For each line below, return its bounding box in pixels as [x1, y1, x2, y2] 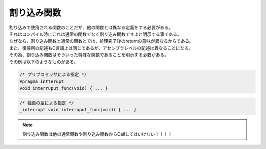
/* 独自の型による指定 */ [19, 100, 74, 105]
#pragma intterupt [19, 78, 64, 84]
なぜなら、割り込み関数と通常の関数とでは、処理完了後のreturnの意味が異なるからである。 [9, 38, 194, 44]
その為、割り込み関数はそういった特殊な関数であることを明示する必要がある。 [9, 52, 169, 58]
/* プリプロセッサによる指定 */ [19, 72, 87, 77]
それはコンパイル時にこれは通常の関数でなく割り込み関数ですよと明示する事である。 [9, 31, 182, 37]
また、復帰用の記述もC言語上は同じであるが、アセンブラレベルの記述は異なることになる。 [9, 45, 194, 51]
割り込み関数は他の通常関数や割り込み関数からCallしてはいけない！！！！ [22, 131, 172, 137]
